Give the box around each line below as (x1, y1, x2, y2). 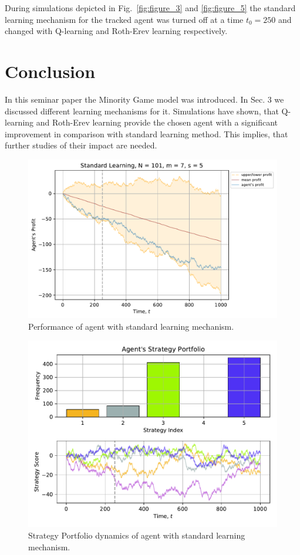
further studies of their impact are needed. (5, 139, 157, 151)
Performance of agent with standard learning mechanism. (28, 320, 234, 332)
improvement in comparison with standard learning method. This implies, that (5, 127, 288, 140)
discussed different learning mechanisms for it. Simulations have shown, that (5, 104, 279, 117)
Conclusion (5, 59, 96, 83)
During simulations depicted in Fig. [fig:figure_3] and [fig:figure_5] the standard (5, 2, 296, 13)
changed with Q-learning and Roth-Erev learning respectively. (5, 25, 228, 37)
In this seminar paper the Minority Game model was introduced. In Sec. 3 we (5, 93, 284, 105)
